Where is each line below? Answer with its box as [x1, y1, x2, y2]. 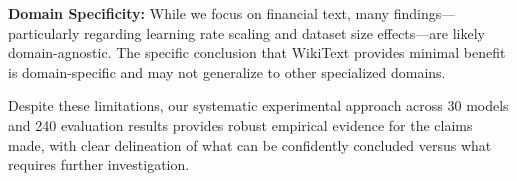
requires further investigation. [8, 154, 190, 175]
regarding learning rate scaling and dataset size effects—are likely [83, 22, 485, 43]
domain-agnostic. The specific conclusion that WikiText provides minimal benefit [8, 42, 506, 63]
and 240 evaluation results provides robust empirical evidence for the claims [8, 114, 473, 135]
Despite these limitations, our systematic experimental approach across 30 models [8, 95, 509, 116]
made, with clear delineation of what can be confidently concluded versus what [8, 134, 492, 155]
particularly [8, 22, 80, 43]
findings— [393, 3, 456, 23]
